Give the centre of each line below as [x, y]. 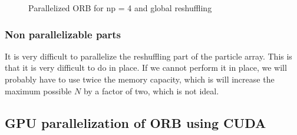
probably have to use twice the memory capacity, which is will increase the [140, 79]
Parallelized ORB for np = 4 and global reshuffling [120, 8]
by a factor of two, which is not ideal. [151, 90]
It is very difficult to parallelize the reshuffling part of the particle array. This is [148, 56]
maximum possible [38, 90]
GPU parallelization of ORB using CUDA [136, 122]
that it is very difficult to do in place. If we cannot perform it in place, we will [146, 67]
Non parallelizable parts [63, 34]
